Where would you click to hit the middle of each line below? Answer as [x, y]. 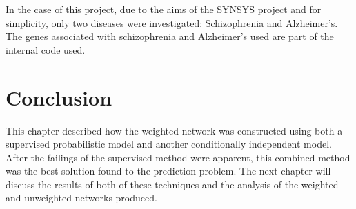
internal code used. [46, 49]
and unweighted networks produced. [81, 198]
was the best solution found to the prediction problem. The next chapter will [168, 171]
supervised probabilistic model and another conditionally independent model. [169, 144]
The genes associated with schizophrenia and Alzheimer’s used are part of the [170, 36]
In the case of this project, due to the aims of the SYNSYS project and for [164, 9]
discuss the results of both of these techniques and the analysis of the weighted [172, 184]
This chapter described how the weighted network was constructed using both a [174, 130]
